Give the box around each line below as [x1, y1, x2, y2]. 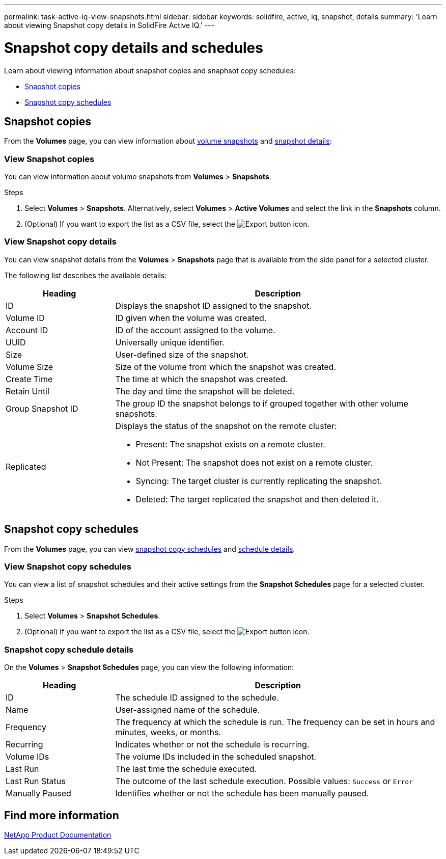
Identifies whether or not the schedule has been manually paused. [115, 788, 369, 799]
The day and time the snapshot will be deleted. [115, 386, 295, 396]
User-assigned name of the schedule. [115, 705, 260, 715]
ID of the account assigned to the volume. [115, 325, 275, 335]
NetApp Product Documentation [4, 830, 111, 840]
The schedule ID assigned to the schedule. [115, 692, 279, 703]
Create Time [6, 373, 53, 384]
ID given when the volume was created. [115, 312, 267, 323]
